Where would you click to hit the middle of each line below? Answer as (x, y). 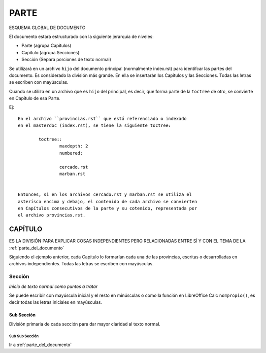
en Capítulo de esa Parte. (35, 98)
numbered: (71, 153)
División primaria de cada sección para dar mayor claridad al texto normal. (85, 324)
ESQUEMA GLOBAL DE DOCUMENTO (47, 28)
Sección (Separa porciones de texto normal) (66, 60)
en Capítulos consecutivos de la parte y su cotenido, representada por (107, 208)
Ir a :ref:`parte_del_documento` (40, 345)
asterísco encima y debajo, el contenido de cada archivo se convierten (107, 201)
